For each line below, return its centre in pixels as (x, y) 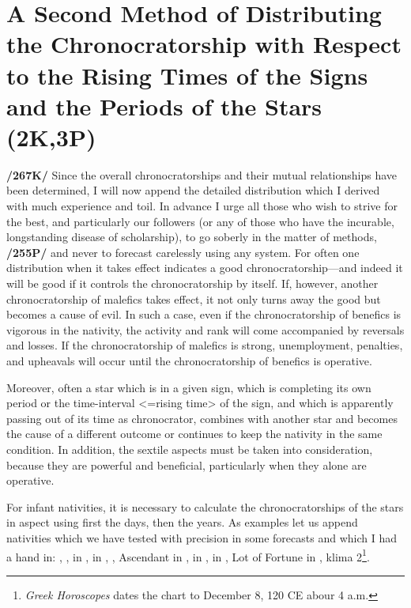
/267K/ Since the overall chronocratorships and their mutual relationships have (202, 174)
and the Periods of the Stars (164, 106)
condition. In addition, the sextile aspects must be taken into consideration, (190, 449)
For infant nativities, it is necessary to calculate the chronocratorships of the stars (205, 506)
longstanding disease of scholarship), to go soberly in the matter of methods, (192, 237)
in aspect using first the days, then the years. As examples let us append (182, 522)
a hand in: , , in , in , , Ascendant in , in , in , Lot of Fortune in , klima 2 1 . (188, 555)
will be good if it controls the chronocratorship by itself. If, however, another (192, 283)
